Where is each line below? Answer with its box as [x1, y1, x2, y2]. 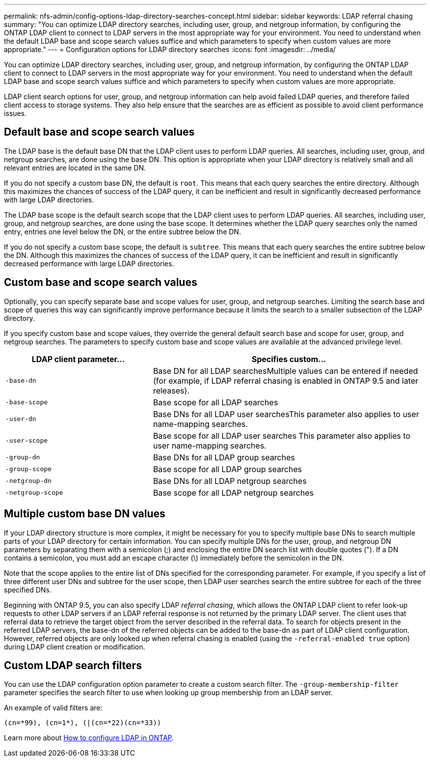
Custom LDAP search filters [4, 659, 142, 672]
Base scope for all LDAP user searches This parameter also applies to [153, 430, 410, 441]
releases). [153, 385, 189, 395]
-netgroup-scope [5, 489, 63, 497]
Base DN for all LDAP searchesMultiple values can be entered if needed [153, 366, 418, 376]
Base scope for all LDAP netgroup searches [153, 487, 314, 498]
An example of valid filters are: [4, 704, 103, 712]
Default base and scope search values [4, 126, 195, 139]
